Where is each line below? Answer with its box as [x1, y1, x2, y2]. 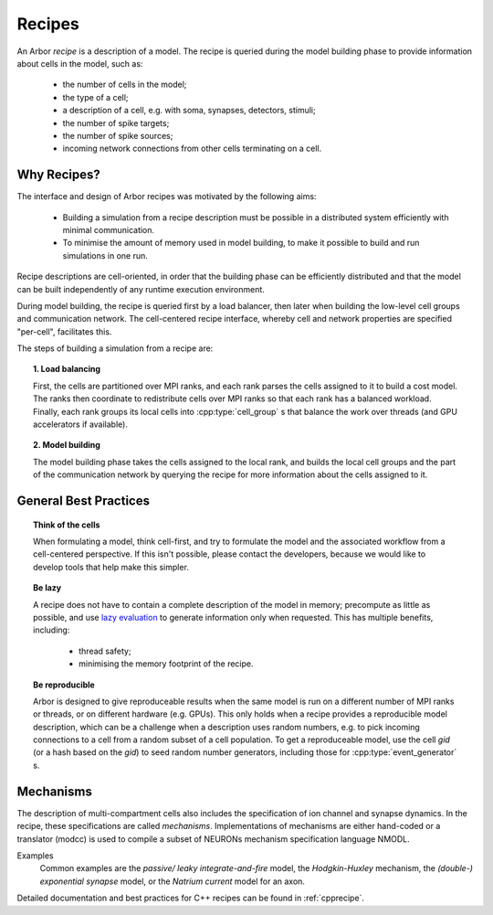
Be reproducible [33, 679, 95, 690]
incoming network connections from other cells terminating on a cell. [62, 143, 322, 154]
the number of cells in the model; [62, 79, 187, 90]
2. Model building [33, 440, 100, 451]
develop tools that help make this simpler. [33, 561, 189, 572]
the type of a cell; [62, 91, 129, 102]
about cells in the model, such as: [16, 58, 143, 69]
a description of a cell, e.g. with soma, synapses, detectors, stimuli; [62, 105, 316, 116]
